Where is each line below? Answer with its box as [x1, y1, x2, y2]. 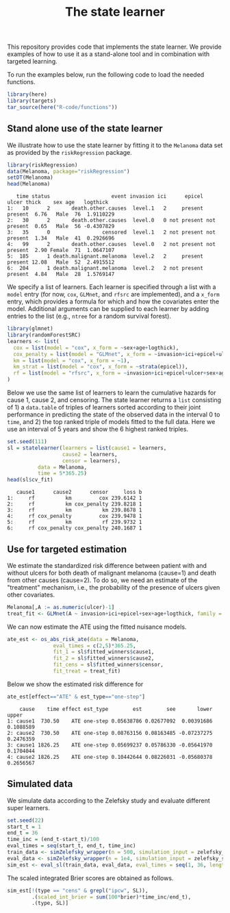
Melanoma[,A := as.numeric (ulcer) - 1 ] [7, 603, 115, 610]
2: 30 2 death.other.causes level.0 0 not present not [7, 217, 216, 224]
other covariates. [7, 590, 55, 599]
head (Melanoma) [7, 181, 51, 188]
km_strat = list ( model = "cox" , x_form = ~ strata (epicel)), [13, 364, 188, 371]
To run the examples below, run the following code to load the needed [7, 71, 205, 79]
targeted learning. [7, 58, 58, 66]
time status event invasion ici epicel [16, 193, 204, 200]
